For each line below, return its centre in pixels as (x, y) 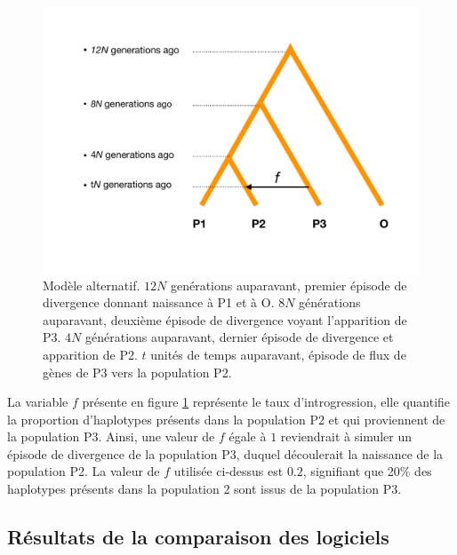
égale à (248, 436)
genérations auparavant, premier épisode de (289, 285)
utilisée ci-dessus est (228, 471)
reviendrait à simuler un (346, 436)
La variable (38, 402)
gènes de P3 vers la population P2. (137, 372)
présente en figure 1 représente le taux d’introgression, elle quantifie (266, 402)
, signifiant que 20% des (367, 471)
